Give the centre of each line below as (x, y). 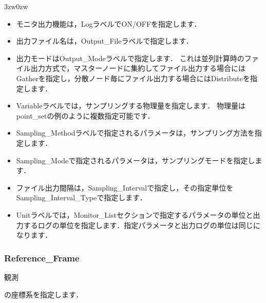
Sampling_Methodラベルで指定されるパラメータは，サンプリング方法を (135, 133)
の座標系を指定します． (44, 294)
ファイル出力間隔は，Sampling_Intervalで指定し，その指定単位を (125, 187)
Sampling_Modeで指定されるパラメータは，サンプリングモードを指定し (136, 160)
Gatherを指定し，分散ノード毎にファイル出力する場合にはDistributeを (133, 78)
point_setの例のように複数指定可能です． (85, 115)
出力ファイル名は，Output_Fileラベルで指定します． (105, 41)
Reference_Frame (42, 258)
